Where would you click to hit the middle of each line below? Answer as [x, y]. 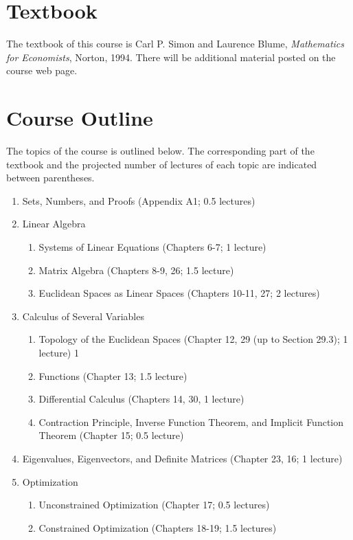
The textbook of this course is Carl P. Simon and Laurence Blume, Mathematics [175, 44]
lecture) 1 [59, 352]
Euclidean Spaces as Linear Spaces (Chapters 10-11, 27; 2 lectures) [179, 293]
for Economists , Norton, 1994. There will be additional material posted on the [171, 57]
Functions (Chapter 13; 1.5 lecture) [113, 375]
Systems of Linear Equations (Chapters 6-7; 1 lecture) [152, 247]
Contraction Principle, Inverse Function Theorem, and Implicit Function [191, 421]
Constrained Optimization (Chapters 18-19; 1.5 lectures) [158, 527]
